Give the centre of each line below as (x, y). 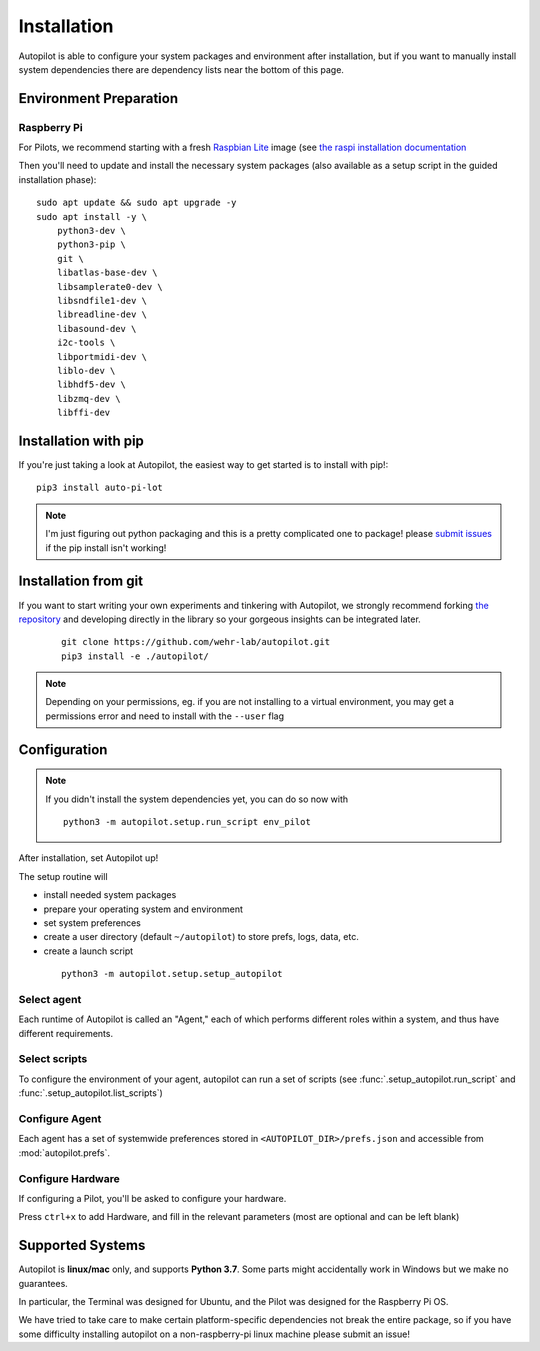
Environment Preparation (98, 98)
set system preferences (92, 922)
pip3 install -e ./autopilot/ (135, 656)
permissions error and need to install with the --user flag (165, 716)
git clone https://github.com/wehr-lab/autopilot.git (195, 642)
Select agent (50, 999)
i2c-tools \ (86, 343)
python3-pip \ (91, 244)
